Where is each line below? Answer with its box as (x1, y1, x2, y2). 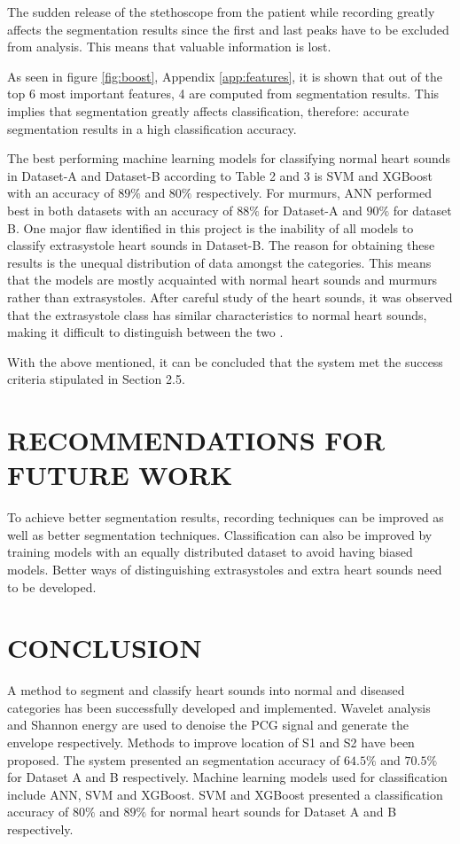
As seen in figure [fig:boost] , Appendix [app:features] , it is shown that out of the (7, 66, 443, 85)
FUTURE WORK (7, 457, 233, 493)
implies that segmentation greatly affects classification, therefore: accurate (7, 101, 409, 120)
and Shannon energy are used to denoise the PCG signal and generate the (7, 715, 409, 734)
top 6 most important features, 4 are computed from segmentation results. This (7, 84, 440, 103)
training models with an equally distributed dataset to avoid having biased (7, 543, 413, 561)
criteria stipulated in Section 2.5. (7, 370, 185, 388)
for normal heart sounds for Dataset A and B (150, 802, 397, 821)
